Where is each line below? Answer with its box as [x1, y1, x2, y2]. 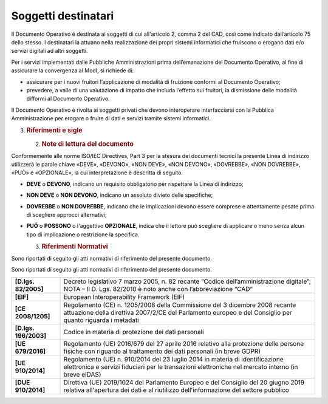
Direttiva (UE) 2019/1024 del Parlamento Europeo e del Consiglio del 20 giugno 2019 [63, 378, 305, 386]
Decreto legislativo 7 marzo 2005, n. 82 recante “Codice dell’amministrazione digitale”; [63, 277, 311, 286]
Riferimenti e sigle [26, 126, 83, 135]
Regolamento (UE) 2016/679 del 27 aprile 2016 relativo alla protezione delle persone [63, 339, 304, 348]
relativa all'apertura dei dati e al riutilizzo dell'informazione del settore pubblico [63, 386, 290, 394]
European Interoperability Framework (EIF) [63, 292, 185, 301]
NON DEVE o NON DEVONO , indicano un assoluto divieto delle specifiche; [26, 191, 213, 199]
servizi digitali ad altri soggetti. [11, 47, 88, 55]
